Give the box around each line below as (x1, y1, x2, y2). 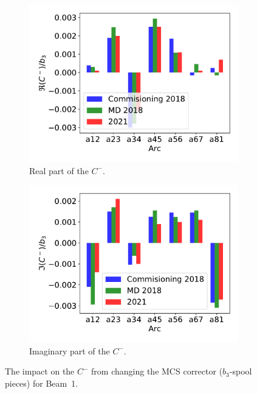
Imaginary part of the (29, 344, 110, 357)
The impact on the (5, 365, 75, 378)
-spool (229, 365, 252, 378)
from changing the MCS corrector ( (91, 365, 223, 378)
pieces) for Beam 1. (5, 376, 78, 389)
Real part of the (29, 164, 89, 177)
